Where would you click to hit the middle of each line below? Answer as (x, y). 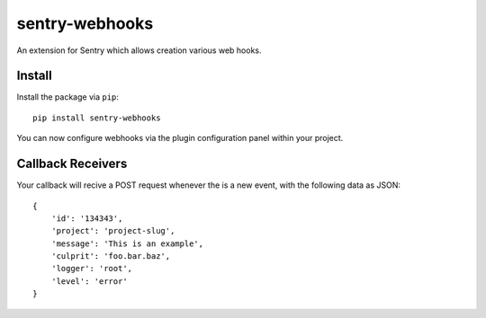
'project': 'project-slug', (113, 231)
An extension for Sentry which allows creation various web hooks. (139, 50)
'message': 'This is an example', (127, 243)
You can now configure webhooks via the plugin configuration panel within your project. (180, 138)
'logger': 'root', (92, 269)
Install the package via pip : (67, 97)
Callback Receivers (72, 164)
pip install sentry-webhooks (97, 118)
